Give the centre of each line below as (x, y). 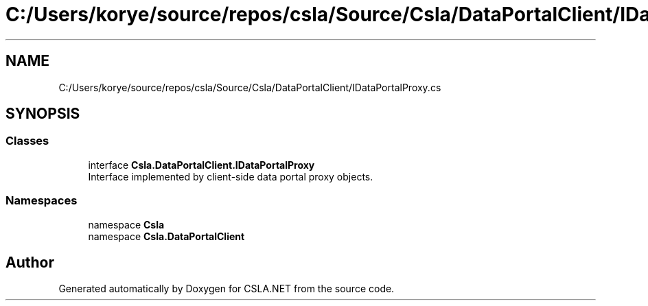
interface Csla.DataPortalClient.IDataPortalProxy (201, 165)
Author (30, 262)
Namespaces (42, 201)
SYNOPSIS (43, 114)
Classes (27, 141)
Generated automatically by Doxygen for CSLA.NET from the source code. (227, 289)
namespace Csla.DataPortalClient (166, 236)
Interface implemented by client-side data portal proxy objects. (231, 176)
